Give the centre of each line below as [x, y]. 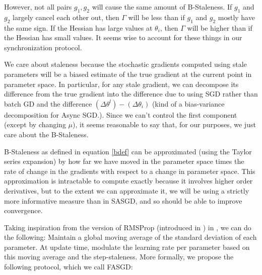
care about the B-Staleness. [46, 134]
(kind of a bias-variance [188, 103]
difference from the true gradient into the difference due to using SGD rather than [131, 94]
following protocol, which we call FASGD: [69, 267]
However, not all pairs [38, 7]
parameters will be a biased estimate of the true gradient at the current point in [128, 74]
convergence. [23, 210]
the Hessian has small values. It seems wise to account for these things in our [123, 37]
